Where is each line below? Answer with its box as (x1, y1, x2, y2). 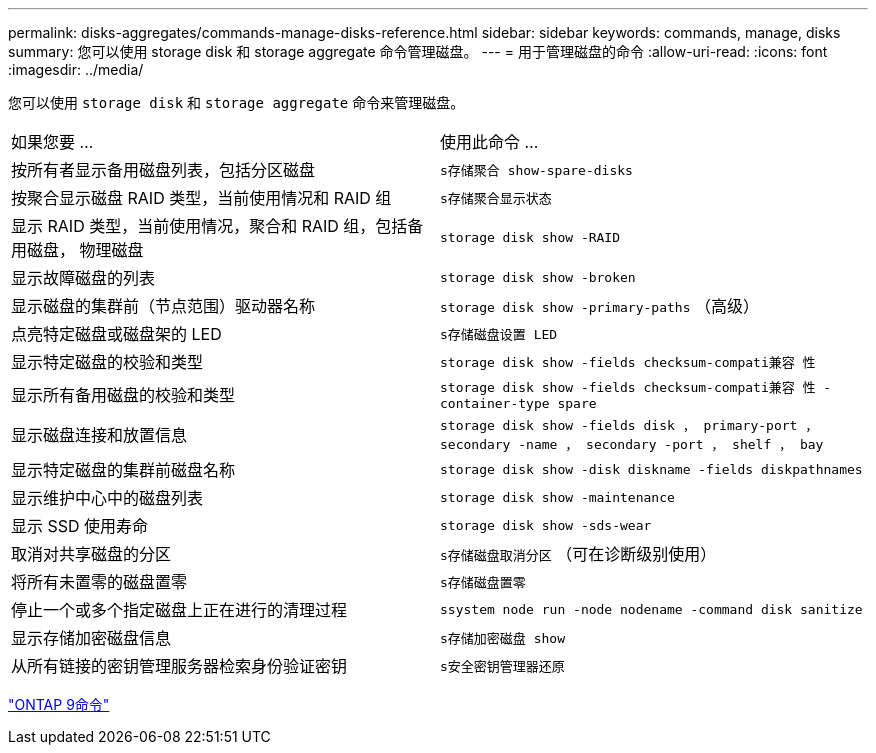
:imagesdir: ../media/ (8, 61, 144, 78)
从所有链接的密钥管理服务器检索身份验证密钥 (11, 656, 348, 676)
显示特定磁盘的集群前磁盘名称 (11, 460, 236, 480)
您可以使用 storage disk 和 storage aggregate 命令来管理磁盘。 (8, 94, 465, 111)
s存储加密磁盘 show (440, 630, 565, 646)
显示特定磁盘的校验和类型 (11, 352, 204, 372)
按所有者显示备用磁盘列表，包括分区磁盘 (11, 160, 316, 180)
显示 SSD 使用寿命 (11, 516, 149, 536)
